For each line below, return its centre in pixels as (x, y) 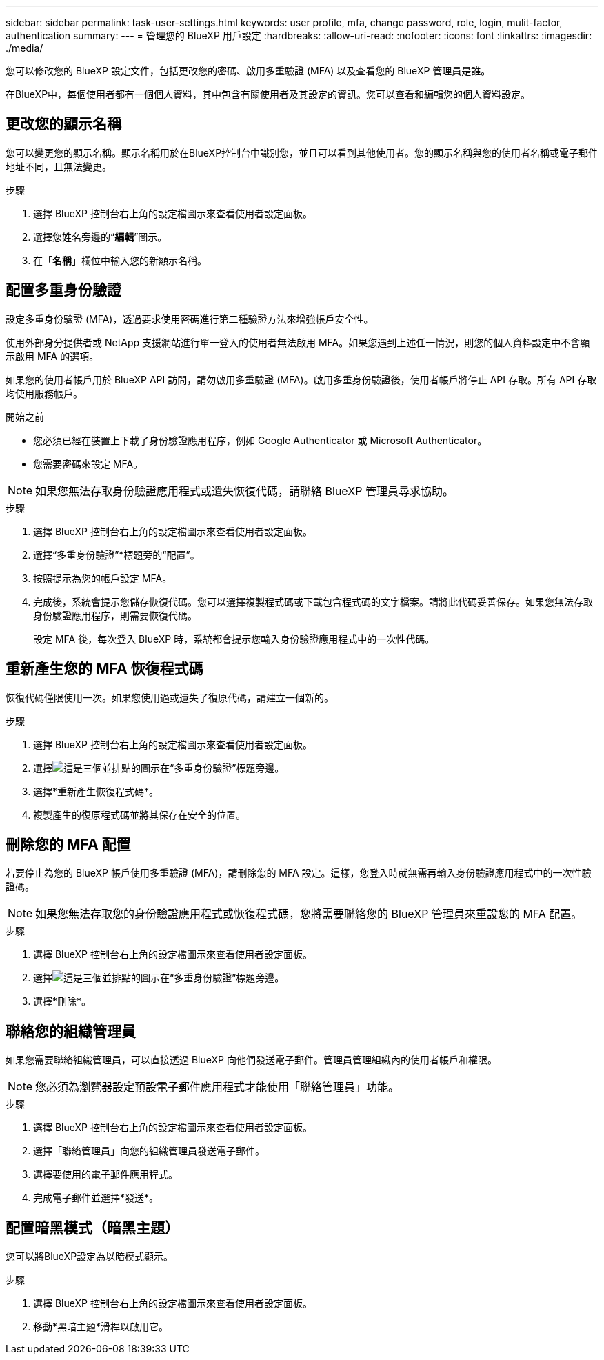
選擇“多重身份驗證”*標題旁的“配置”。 (117, 554)
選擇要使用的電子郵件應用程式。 (105, 1174)
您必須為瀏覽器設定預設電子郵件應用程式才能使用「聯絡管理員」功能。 (218, 1087)
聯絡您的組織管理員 (71, 1031)
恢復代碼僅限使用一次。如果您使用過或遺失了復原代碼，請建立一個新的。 (170, 697)
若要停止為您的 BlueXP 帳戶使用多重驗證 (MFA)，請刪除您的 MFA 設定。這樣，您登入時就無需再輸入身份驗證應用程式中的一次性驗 (299, 873)
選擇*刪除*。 (62, 1001)
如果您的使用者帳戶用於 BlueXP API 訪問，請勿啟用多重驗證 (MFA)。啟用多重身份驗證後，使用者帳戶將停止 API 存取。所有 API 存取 (301, 379)
